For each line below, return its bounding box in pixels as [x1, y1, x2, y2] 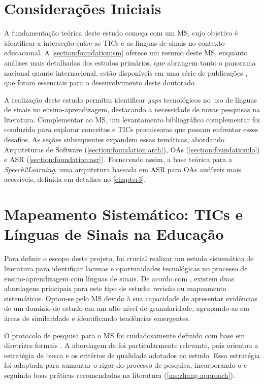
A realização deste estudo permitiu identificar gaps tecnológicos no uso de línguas [4, 94, 257, 105]
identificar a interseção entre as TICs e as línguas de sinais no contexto [4, 37, 225, 48]
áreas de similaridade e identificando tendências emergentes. [4, 312, 190, 323]
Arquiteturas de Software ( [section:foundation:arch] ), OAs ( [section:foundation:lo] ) [4, 144, 260, 154]
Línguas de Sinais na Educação [4, 223, 224, 244]
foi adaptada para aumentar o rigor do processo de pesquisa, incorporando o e [4, 360, 247, 370]
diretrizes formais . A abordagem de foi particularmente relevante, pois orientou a [4, 340, 258, 350]
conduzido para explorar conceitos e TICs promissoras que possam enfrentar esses [4, 124, 258, 135]
